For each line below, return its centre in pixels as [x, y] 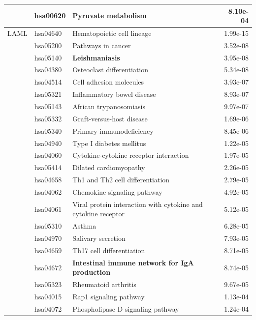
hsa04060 [48, 155]
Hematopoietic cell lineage [112, 33]
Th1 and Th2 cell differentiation [121, 180]
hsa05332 [48, 118]
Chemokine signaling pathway [117, 191]
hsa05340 [48, 131]
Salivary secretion [99, 238]
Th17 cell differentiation [109, 250]
